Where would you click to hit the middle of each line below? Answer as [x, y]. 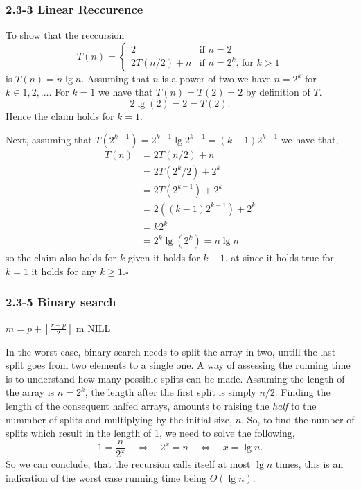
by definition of [278, 92]
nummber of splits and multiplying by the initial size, [119, 419]
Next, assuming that [49, 139]
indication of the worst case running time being [106, 477]
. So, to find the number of [298, 419]
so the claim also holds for [61, 257]
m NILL [93, 327]
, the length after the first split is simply [170, 392]
